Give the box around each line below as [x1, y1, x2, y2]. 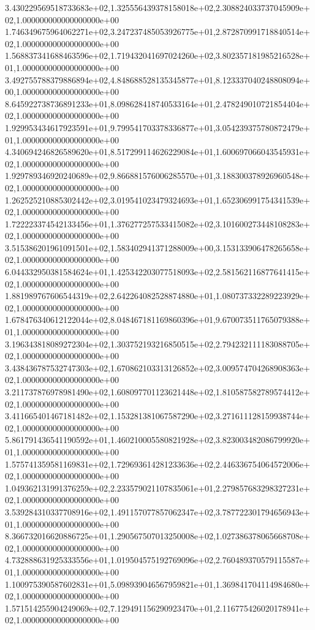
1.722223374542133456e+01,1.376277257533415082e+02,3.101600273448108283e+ [5, 217, 310, 230]
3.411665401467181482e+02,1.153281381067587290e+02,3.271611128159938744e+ [5, 409, 310, 422]
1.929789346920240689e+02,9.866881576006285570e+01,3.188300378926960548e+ [5, 169, 310, 182]
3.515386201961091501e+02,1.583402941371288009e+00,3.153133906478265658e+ [5, 241, 310, 254]
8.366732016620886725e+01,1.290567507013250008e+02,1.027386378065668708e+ [5, 529, 310, 542]
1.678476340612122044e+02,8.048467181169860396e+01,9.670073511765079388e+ [5, 313, 310, 326]
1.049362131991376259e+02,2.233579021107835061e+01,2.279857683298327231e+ [5, 481, 310, 494]
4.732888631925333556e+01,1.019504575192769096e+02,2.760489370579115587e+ [5, 553, 310, 566]
